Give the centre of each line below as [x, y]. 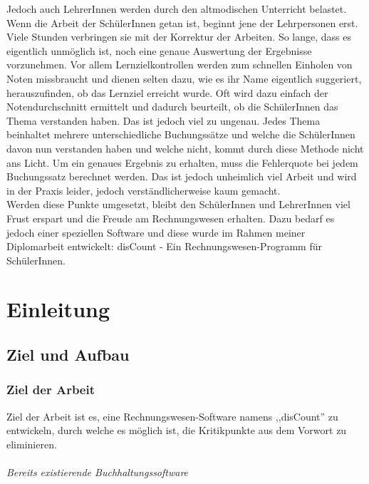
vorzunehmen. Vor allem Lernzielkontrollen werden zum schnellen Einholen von [180, 65]
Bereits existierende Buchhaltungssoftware [98, 472]
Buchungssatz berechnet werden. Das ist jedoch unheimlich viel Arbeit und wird [182, 176]
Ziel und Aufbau [68, 355]
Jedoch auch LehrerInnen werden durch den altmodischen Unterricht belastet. [177, 9]
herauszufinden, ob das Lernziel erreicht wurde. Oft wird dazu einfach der [167, 92]
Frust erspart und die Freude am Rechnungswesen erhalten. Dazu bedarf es [171, 218]
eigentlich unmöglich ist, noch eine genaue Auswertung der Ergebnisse [159, 50]
